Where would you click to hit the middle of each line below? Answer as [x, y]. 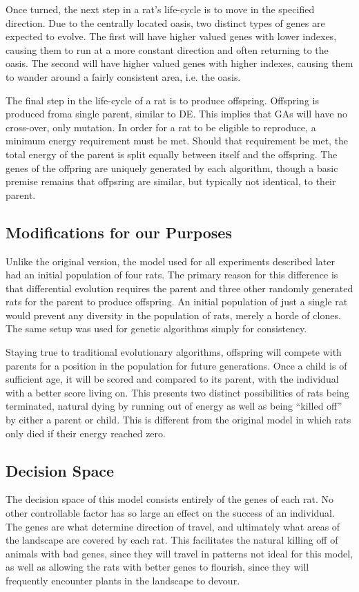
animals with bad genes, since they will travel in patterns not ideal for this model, [179, 553]
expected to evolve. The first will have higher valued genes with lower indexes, [171, 36]
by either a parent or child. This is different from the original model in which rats [178, 420]
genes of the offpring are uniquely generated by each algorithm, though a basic [172, 168]
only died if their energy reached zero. [86, 433]
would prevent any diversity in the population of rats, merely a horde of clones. [173, 315]
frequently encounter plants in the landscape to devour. [123, 580]
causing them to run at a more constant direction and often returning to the [167, 49]
